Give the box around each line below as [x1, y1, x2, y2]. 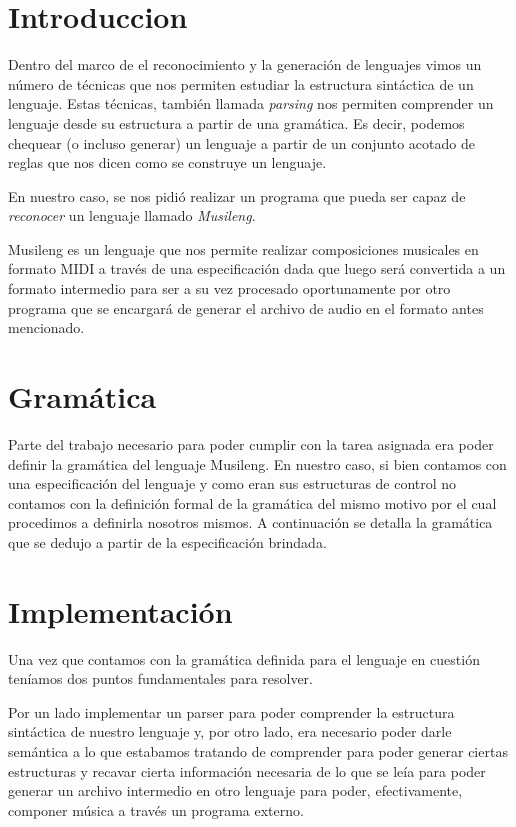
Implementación [8, 590, 233, 631]
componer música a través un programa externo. [8, 799, 304, 820]
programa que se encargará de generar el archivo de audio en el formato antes [8, 297, 484, 318]
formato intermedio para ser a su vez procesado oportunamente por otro [8, 278, 451, 299]
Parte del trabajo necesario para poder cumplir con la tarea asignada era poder [8, 433, 494, 454]
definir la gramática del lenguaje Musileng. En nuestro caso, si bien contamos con [8, 453, 507, 474]
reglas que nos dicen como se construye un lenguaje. [8, 152, 327, 173]
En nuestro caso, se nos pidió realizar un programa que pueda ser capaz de [8, 185, 466, 206]
